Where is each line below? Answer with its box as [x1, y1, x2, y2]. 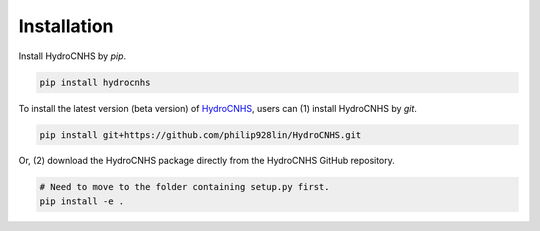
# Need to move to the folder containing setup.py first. [39, 181, 330, 193]
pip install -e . [39, 195, 125, 207]
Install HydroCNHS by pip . [18, 50, 127, 62]
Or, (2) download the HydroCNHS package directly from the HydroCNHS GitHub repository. [18, 155, 395, 167]
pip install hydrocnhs [39, 76, 151, 88]
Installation [18, 15, 114, 37]
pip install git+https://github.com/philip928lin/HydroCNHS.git [39, 129, 362, 140]
